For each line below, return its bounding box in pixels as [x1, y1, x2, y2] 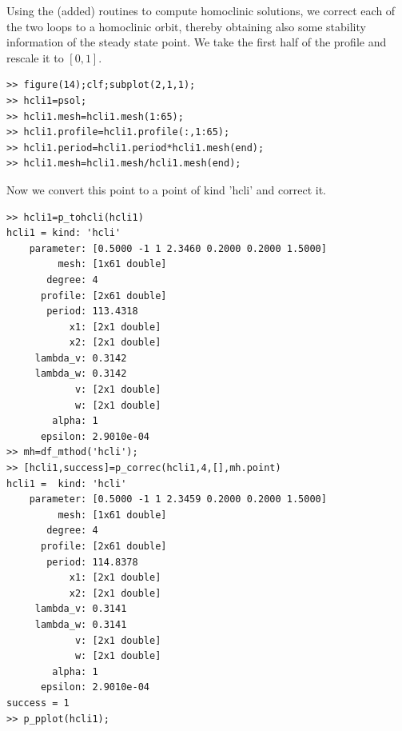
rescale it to [6, 49, 64, 66]
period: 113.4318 [46, 306, 138, 318]
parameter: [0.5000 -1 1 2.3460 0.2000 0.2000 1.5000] [29, 242, 327, 254]
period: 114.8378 [46, 556, 138, 568]
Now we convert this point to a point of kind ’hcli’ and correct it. [6, 181, 326, 198]
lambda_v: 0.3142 [34, 352, 127, 364]
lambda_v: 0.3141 [34, 603, 127, 615]
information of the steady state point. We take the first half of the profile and [6, 34, 387, 50]
